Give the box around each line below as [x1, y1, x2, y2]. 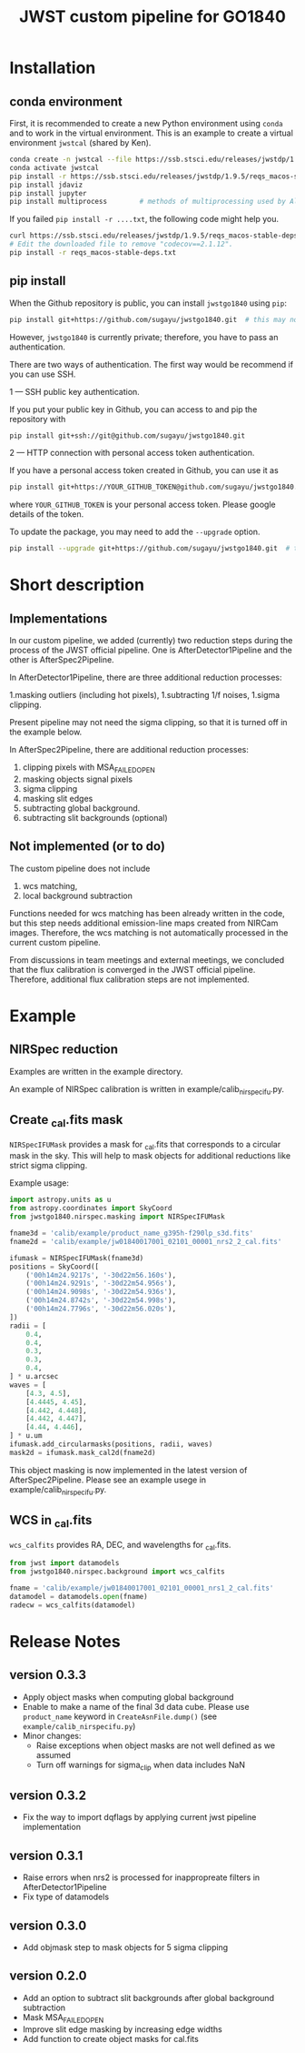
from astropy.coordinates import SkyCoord [9, 1204, 172, 1213]
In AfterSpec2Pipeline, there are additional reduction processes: [9, 744, 250, 755]
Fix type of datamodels [22, 1891, 110, 1903]
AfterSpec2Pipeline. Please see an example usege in [9, 1474, 207, 1485]
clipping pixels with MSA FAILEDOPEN [22, 762, 156, 774]
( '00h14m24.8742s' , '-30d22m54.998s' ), [25, 1296, 177, 1305]
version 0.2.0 [9, 1968, 87, 1984]
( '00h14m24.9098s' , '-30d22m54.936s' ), [25, 1288, 177, 1297]
